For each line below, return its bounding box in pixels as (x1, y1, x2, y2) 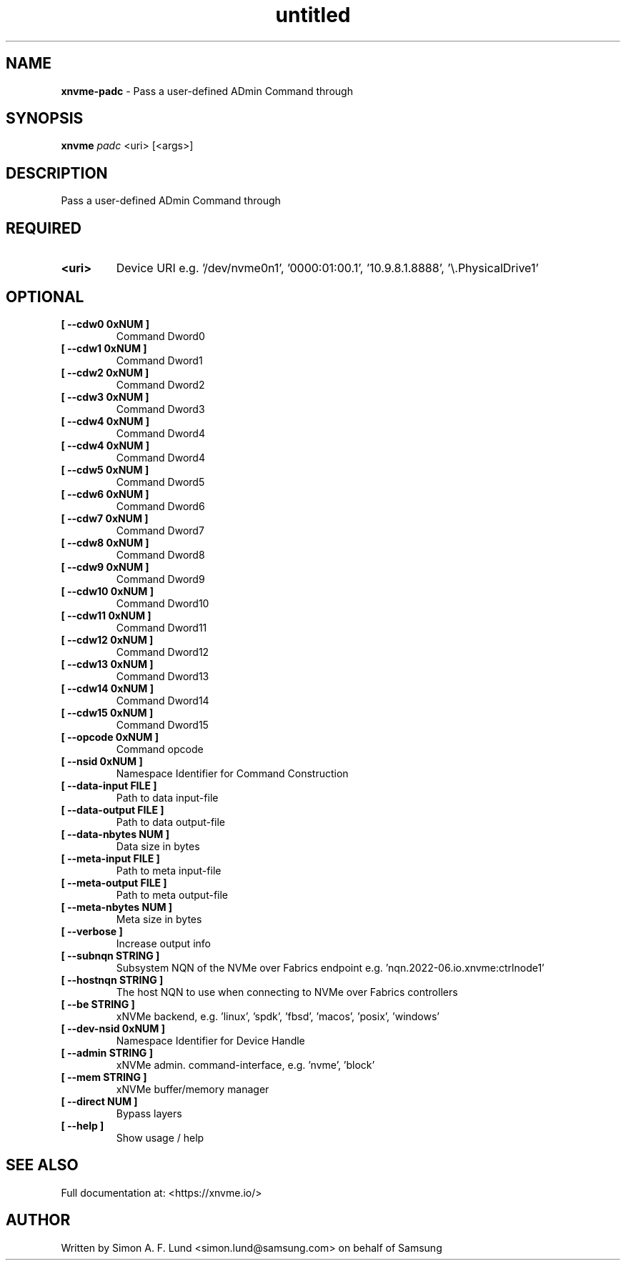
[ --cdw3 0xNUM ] (61, 390, 149, 403)
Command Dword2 (116, 378, 205, 391)
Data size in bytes (116, 839, 200, 852)
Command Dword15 (116, 718, 209, 731)
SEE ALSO (6, 1156, 79, 1175)
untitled (275, 3, 351, 27)
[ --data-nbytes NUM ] (61, 827, 169, 840)
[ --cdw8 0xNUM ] (61, 536, 149, 549)
